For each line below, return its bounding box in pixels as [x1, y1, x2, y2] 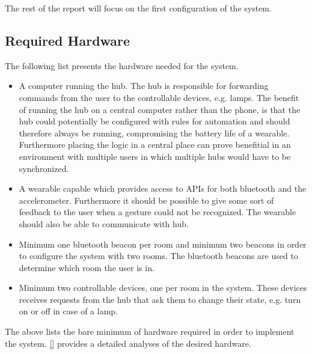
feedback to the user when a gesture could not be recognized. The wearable [19, 206, 296, 218]
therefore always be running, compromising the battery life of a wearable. [19, 126, 290, 139]
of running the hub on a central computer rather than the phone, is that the [19, 103, 301, 115]
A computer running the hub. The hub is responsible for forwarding [19, 79, 269, 92]
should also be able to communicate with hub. [19, 217, 189, 230]
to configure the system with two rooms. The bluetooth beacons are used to [19, 249, 298, 262]
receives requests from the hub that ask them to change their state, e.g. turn [19, 293, 301, 305]
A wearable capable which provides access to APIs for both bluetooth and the [19, 182, 307, 195]
